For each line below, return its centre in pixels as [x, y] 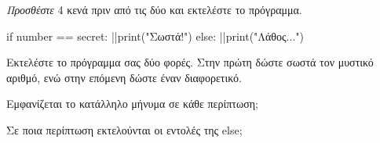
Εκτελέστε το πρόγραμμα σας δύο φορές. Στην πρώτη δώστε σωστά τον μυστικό [190, 62]
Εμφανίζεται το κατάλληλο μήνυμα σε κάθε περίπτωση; [132, 104]
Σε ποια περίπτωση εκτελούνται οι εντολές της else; [124, 129]
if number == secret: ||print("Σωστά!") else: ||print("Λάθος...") [155, 36]
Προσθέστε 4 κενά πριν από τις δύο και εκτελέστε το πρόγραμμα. [154, 9]
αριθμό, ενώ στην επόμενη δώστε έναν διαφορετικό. [124, 77]
